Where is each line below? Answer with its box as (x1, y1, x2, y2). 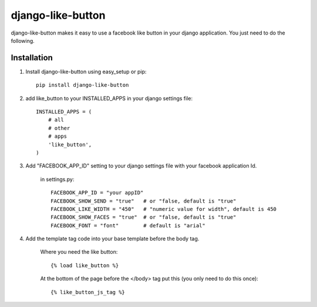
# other (48, 125, 70, 131)
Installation (11, 53, 53, 63)
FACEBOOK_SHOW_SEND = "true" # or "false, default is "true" (50, 197, 237, 204)
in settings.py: (40, 176, 75, 183)
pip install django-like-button (36, 82, 129, 88)
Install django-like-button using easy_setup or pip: (25, 68, 147, 75)
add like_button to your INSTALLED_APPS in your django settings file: (25, 94, 193, 102)
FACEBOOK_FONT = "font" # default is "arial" (50, 222, 205, 228)
